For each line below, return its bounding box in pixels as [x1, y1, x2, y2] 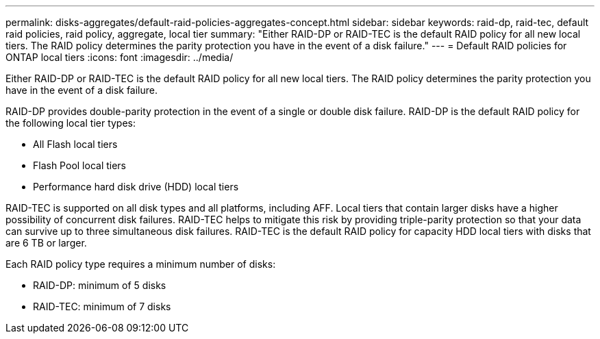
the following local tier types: [5, 117, 136, 129]
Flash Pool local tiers [33, 160, 127, 171]
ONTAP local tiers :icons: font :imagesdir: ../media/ [5, 51, 234, 63]
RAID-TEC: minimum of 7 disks [33, 301, 171, 312]
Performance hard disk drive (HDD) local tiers [33, 181, 239, 192]
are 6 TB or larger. [5, 237, 87, 249]
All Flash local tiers [33, 138, 118, 150]
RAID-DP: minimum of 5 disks [33, 279, 166, 291]
